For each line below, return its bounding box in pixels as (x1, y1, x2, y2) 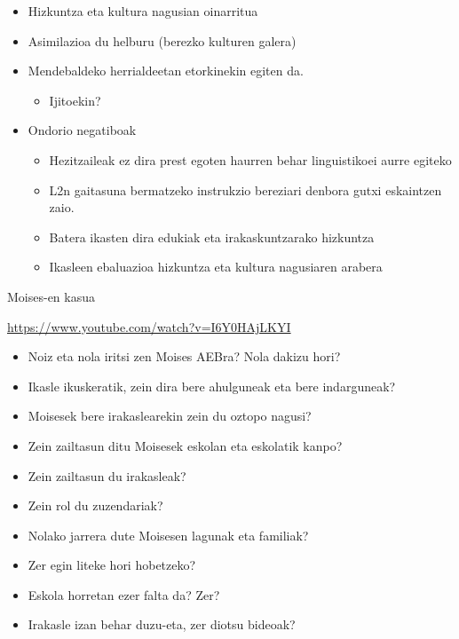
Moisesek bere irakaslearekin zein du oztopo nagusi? (28, 406, 312, 425)
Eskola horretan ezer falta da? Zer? (28, 585, 220, 603)
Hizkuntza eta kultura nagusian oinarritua (28, 2, 258, 20)
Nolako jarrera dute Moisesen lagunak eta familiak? (28, 525, 309, 544)
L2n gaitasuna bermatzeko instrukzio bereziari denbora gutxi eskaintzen (49, 180, 442, 199)
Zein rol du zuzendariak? (28, 496, 163, 515)
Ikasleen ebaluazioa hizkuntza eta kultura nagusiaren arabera (49, 257, 383, 276)
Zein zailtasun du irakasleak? (28, 466, 186, 485)
